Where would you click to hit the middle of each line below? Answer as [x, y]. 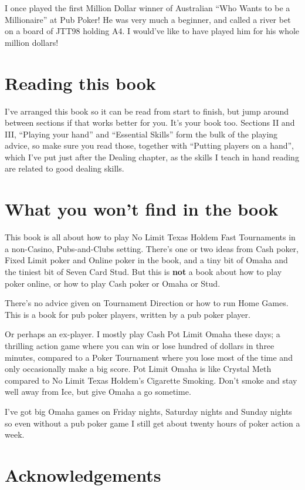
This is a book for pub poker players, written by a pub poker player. [128, 314]
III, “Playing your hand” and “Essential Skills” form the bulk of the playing [141, 134]
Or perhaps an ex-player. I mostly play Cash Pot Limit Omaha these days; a [143, 334]
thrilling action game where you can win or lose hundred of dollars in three [140, 345]
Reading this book [80, 83]
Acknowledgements [83, 474]
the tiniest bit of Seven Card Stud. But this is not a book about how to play [143, 271]
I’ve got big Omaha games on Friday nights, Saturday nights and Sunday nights [148, 411]
